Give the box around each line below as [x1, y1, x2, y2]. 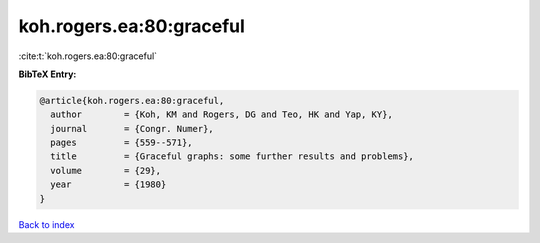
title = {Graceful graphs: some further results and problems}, [50, 151, 415, 162]
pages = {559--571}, [50, 137, 194, 149]
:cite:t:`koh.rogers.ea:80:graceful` [18, 50, 158, 62]
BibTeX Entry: [18, 68, 77, 80]
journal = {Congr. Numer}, [50, 123, 214, 134]
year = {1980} [50, 179, 167, 190]
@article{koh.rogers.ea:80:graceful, [39, 95, 225, 106]
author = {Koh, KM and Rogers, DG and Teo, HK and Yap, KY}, [50, 109, 394, 120]
